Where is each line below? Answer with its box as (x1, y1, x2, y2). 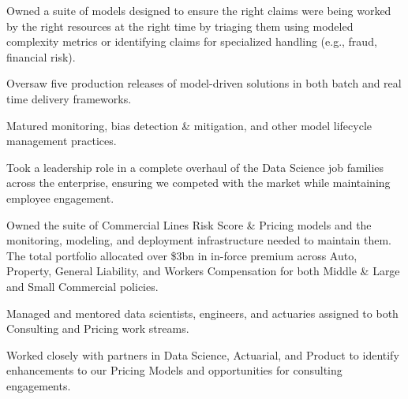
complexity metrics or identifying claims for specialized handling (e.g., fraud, (6, 33, 377, 50)
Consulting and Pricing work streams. (6, 320, 189, 337)
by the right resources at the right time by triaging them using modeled (6, 17, 354, 34)
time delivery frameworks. (6, 90, 132, 106)
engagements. (6, 377, 71, 393)
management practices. (6, 132, 117, 149)
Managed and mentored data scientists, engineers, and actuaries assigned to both (6, 304, 399, 321)
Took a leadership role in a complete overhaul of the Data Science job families (6, 158, 384, 175)
